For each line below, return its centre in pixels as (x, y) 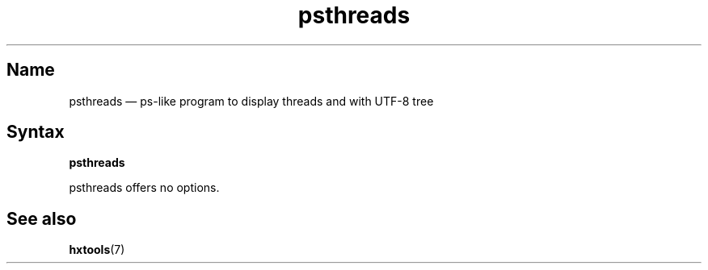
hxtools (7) (97, 250)
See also (42, 218)
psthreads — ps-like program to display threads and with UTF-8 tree (251, 101)
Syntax (36, 132)
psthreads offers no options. (144, 188)
